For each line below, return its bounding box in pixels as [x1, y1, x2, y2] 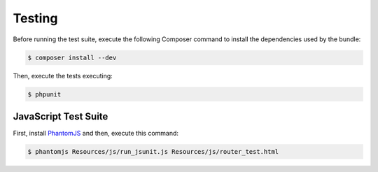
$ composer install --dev [27, 53, 117, 62]
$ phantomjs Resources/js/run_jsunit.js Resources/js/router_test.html [27, 148, 279, 155]
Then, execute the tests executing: [13, 71, 113, 80]
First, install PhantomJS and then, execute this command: [13, 129, 178, 137]
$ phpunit [27, 90, 62, 98]
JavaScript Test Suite [13, 110, 108, 122]
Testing [13, 10, 58, 26]
